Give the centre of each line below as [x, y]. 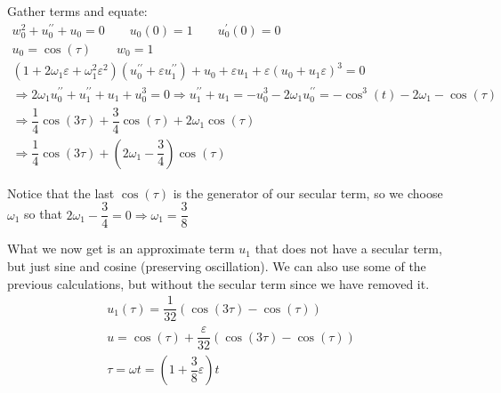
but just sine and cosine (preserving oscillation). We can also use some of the [217, 266]
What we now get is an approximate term [121, 249]
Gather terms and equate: [77, 11]
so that [43, 214]
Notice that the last [61, 192]
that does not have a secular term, [348, 249]
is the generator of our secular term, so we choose [308, 192]
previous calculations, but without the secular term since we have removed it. [218, 283]
